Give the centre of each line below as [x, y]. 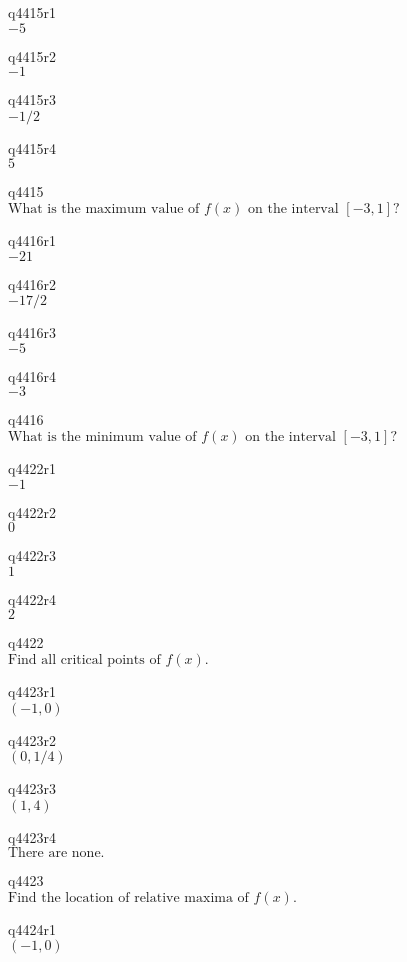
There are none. [56, 853]
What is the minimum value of [102, 436]
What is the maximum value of [104, 208]
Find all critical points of [84, 659]
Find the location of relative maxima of [128, 897]
